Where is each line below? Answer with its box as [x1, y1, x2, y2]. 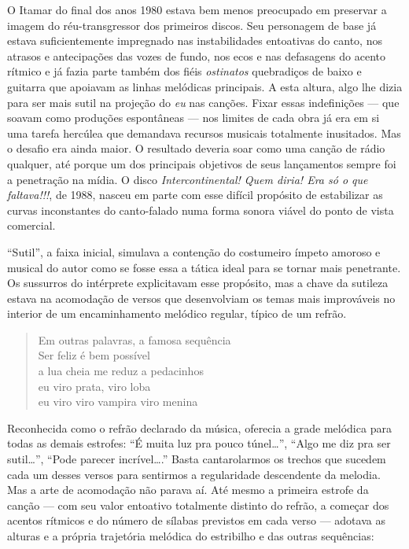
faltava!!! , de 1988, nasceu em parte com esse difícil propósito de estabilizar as [7, 186, 383, 203]
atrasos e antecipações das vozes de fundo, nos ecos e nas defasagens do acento [7, 47, 385, 64]
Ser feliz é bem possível [38, 347, 150, 363]
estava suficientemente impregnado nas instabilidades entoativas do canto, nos [7, 32, 382, 49]
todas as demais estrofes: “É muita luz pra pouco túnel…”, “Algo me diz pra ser [7, 435, 391, 451]
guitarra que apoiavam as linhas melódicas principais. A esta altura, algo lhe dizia [7, 78, 403, 94]
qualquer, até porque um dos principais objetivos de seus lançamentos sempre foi [7, 155, 396, 171]
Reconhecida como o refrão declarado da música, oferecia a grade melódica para [7, 419, 392, 436]
